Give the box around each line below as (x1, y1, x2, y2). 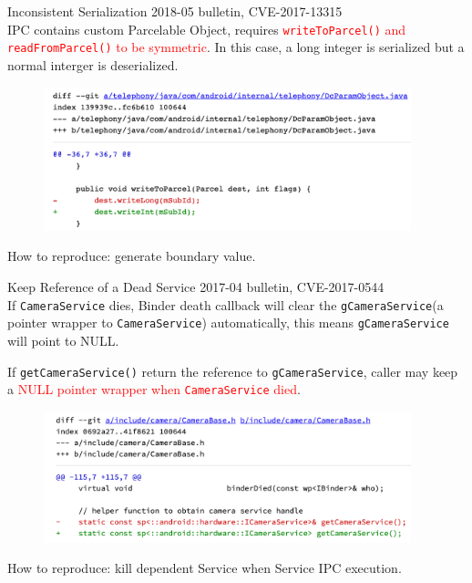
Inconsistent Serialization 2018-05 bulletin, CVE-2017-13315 (7, 2, 343, 20)
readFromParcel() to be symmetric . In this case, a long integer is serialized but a (7, 37, 465, 57)
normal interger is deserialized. (7, 55, 179, 74)
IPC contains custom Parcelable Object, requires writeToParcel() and (7, 19, 406, 38)
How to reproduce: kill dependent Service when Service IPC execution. (7, 558, 402, 578)
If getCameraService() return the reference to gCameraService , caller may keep (7, 361, 458, 380)
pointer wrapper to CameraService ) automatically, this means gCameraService (7, 313, 449, 332)
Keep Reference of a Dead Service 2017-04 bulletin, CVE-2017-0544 (7, 277, 385, 297)
